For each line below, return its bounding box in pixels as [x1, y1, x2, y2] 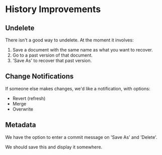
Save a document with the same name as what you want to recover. [12, 47, 153, 53]
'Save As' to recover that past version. [12, 58, 92, 64]
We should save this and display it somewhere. [5, 144, 103, 150]
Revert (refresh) [12, 95, 46, 101]
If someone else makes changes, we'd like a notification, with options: [5, 85, 150, 91]
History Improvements [5, 4, 101, 15]
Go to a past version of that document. [12, 52, 93, 58]
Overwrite [12, 106, 34, 112]
